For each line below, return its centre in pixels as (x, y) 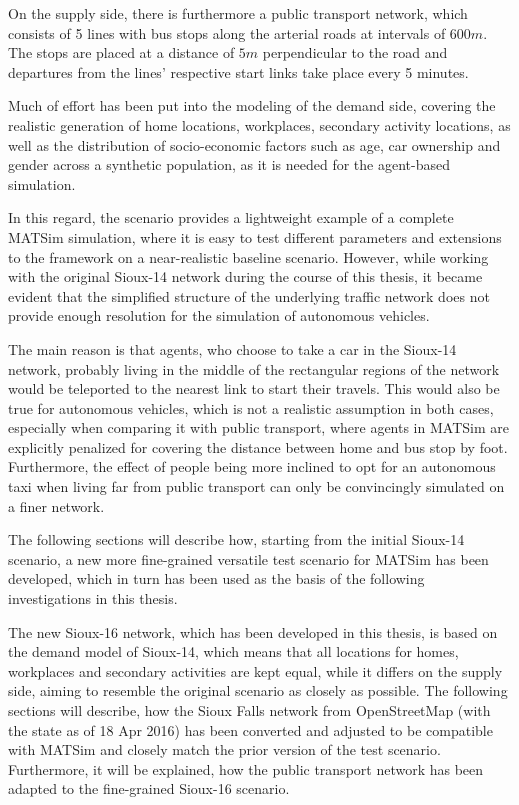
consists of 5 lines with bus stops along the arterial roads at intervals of (227, 32)
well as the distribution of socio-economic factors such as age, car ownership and (254, 144)
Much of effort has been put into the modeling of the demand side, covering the (252, 105)
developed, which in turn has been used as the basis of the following (216, 578)
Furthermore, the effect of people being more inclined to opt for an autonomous (252, 466)
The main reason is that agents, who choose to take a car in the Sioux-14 (232, 348)
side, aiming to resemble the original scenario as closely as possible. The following (258, 690)
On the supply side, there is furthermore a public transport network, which (238, 13)
